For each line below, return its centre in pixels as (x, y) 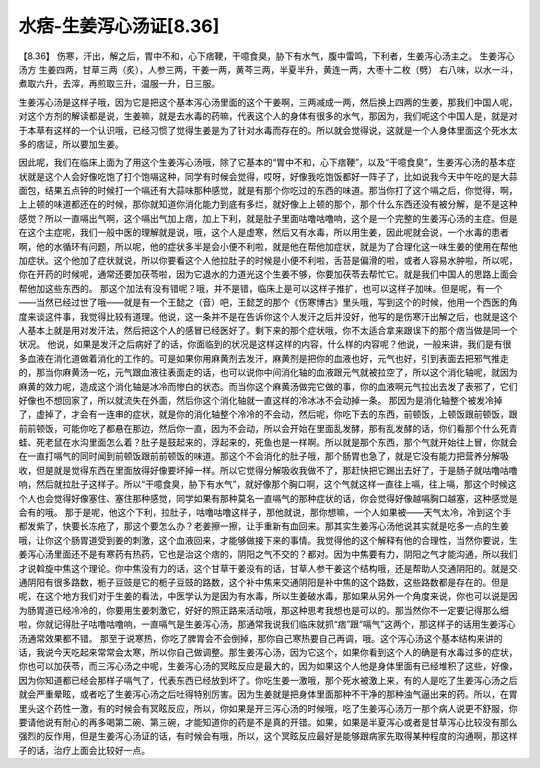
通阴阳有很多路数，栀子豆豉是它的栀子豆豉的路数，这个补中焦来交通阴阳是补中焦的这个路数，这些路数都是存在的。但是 (263, 582)
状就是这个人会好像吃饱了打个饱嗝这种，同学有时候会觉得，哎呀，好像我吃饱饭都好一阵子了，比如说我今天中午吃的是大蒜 (268, 176)
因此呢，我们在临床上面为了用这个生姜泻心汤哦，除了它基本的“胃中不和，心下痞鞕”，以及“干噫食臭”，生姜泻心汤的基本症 (267, 162)
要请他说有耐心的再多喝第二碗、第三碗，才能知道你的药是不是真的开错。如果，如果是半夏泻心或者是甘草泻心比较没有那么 (268, 722)
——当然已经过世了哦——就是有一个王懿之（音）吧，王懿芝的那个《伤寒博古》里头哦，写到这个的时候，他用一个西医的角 (268, 302)
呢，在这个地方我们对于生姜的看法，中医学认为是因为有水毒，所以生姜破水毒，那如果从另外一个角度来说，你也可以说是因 (268, 596)
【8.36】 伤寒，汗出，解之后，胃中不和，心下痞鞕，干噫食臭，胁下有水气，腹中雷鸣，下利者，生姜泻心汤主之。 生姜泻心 (266, 56)
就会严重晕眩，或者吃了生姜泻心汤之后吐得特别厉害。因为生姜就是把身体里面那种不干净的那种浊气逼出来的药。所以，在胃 (268, 694)
